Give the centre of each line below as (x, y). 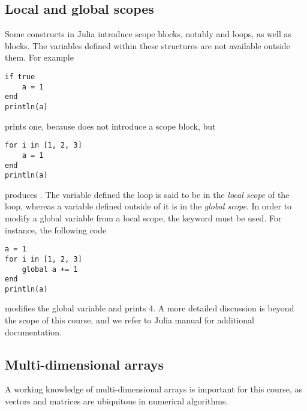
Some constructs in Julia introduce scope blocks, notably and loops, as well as (148, 34)
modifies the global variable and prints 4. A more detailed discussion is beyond (150, 308)
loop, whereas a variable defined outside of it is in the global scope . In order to (148, 206)
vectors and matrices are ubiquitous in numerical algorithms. (117, 401)
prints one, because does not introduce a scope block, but (110, 126)
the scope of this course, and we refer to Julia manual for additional (130, 320)
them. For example (39, 57)
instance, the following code (56, 229)
